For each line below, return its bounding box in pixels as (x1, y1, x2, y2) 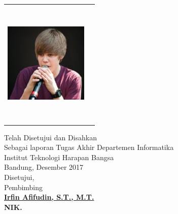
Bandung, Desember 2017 (4, 162, 84, 172)
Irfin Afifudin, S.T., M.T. (4, 192, 94, 202)
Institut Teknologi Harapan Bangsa (4, 151, 114, 162)
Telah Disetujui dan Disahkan (4, 132, 97, 142)
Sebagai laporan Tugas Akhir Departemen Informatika (4, 142, 174, 152)
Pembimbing (4, 181, 43, 192)
